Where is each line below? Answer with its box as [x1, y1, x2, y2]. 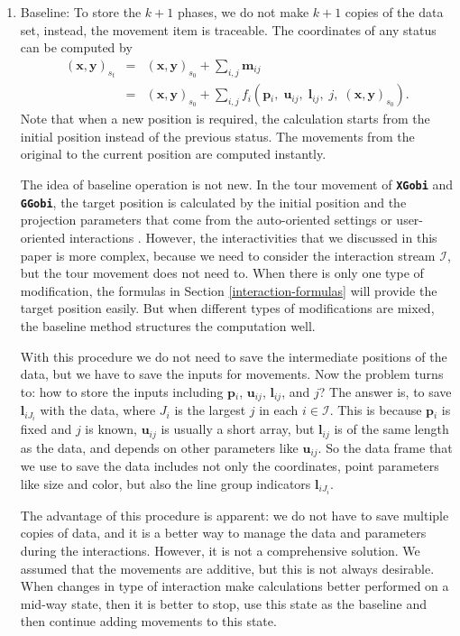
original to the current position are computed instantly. [20, 144, 327, 163]
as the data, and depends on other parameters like [20, 438, 299, 456]
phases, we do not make [177, 3, 309, 21]
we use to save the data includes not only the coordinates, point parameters [20, 456, 439, 475]
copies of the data [345, 3, 444, 21]
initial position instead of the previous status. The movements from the [20, 126, 415, 145]
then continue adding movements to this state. [20, 612, 277, 631]
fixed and [20, 419, 72, 438]
